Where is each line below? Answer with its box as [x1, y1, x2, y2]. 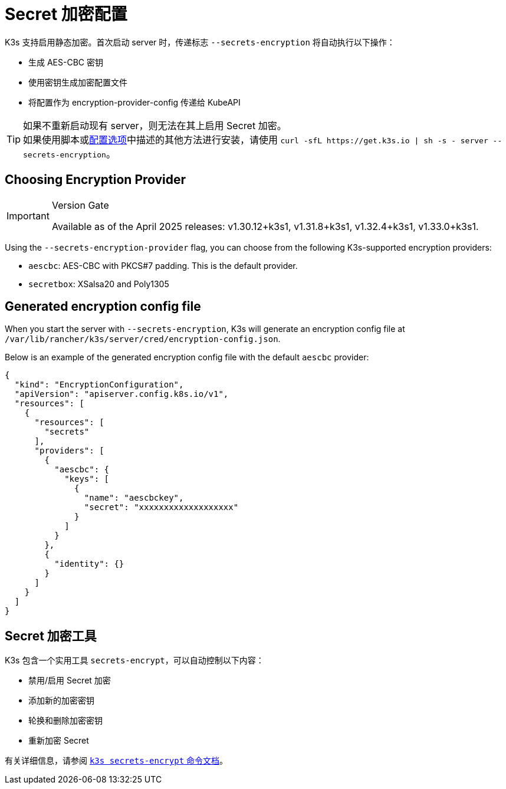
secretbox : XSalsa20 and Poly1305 [28, 278, 169, 289]
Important [6, 209, 50, 222]
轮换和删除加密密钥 [28, 715, 103, 726]
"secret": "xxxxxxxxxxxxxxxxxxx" [84, 502, 239, 512]
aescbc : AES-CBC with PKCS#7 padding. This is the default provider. [28, 260, 298, 271]
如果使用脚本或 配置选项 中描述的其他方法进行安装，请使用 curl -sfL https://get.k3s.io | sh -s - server [23, 133, 488, 146]
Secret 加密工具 [5, 628, 97, 643]
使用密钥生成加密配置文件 [28, 77, 127, 87]
